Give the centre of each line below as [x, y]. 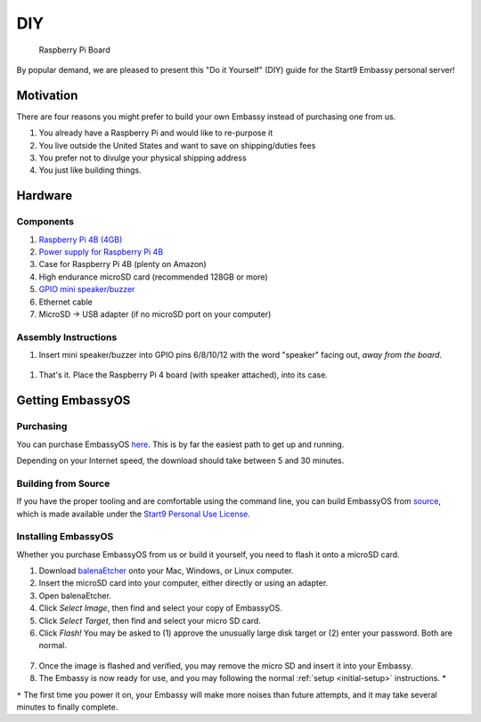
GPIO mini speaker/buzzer [87, 289]
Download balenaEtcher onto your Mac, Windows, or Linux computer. [166, 571]
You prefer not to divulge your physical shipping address [143, 158]
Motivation [47, 95]
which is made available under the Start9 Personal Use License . [134, 514]
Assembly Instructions [67, 337]
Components [45, 222]
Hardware [45, 196]
